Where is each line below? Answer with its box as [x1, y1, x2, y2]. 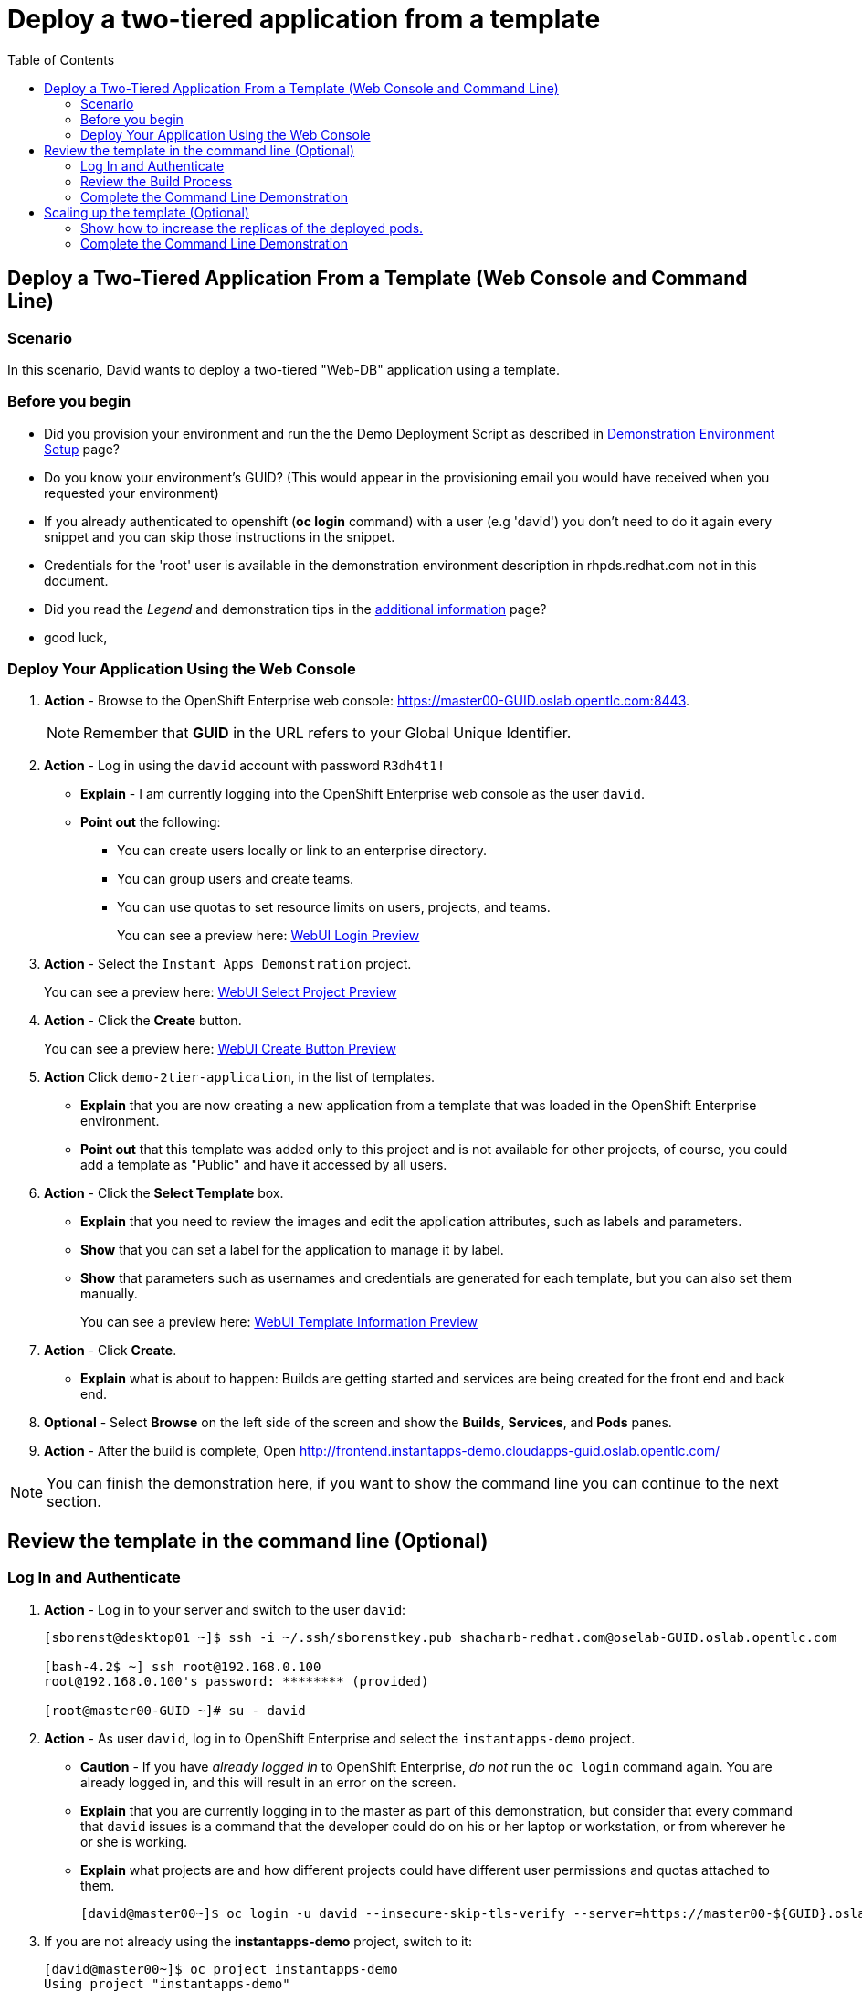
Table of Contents [7, 51, 115, 68]
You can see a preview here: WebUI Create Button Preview [44, 1041, 396, 1057]
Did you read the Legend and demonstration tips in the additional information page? [44, 600, 547, 617]
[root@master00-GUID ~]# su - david [44, 1702, 306, 1718]
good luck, [44, 629, 108, 645]
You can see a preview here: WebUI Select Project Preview [44, 984, 397, 1001]
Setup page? [44, 440, 120, 457]
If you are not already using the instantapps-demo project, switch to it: [44, 1933, 472, 1949]
